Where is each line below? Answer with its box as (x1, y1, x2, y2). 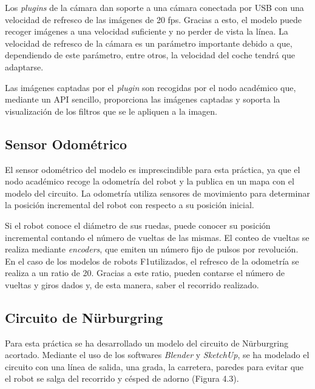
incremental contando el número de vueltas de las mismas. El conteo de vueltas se (5, 231, 310, 243)
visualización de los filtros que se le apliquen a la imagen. (5, 104, 217, 117)
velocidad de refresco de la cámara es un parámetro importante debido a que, (5, 36, 293, 49)
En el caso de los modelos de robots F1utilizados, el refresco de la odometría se (5, 254, 299, 267)
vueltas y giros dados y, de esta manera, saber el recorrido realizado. (5, 278, 259, 291)
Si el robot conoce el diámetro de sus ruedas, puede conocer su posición (5, 218, 271, 231)
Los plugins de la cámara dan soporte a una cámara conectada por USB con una (5, 1, 304, 13)
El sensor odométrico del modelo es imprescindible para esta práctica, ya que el (5, 163, 300, 175)
